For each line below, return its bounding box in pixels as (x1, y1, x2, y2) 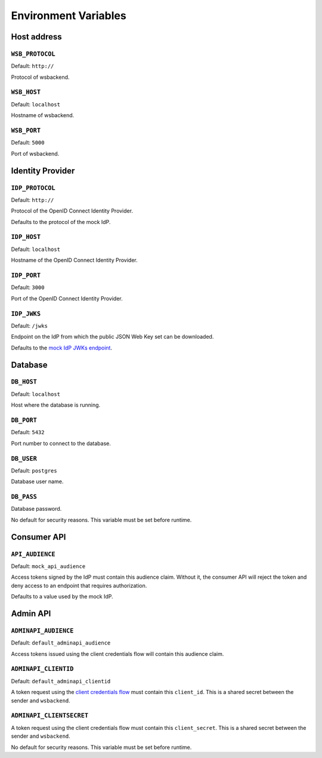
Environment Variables (11, 9, 126, 22)
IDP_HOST (11, 233, 41, 241)
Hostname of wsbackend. (11, 112, 75, 119)
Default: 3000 (11, 284, 45, 291)
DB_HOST (11, 378, 37, 386)
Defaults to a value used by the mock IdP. (11, 593, 113, 600)
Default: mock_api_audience (11, 562, 86, 570)
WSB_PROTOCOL (11, 50, 56, 58)
